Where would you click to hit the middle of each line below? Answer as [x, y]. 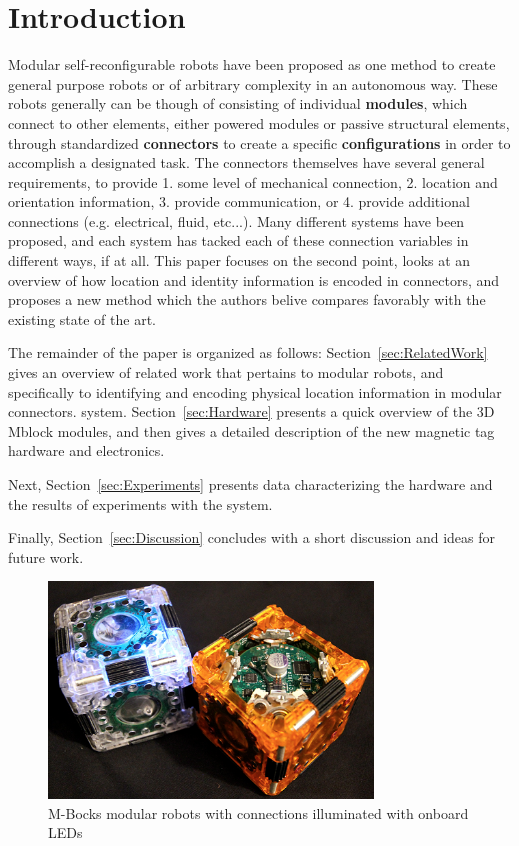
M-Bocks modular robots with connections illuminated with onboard [258, 812]
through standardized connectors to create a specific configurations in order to [259, 142]
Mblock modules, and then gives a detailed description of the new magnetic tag [251, 430]
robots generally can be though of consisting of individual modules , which [238, 103]
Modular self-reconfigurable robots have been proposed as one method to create [252, 64]
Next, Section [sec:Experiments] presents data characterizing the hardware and [250, 484]
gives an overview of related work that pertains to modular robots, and [226, 372]
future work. [46, 556]
